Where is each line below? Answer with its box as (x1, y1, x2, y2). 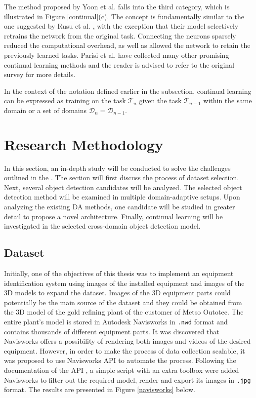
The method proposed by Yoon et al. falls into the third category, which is (4, 1, 230, 11)
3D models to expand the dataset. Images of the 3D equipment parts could (4, 287, 231, 298)
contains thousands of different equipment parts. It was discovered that (4, 326, 219, 336)
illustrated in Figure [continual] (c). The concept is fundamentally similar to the (4, 11, 244, 21)
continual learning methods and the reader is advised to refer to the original (4, 59, 234, 70)
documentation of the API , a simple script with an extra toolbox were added (4, 365, 239, 375)
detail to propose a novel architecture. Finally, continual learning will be (4, 211, 223, 221)
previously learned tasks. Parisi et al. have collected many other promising (4, 49, 229, 60)
